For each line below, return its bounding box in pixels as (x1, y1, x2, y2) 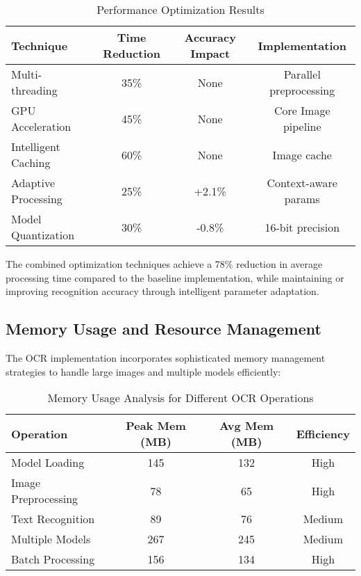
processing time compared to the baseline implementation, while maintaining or (6, 270, 344, 285)
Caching (11, 154, 51, 170)
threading (11, 82, 58, 98)
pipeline (283, 118, 321, 134)
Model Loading (11, 454, 85, 471)
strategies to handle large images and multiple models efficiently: (6, 364, 281, 378)
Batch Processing (11, 551, 95, 568)
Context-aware (267, 175, 337, 191)
